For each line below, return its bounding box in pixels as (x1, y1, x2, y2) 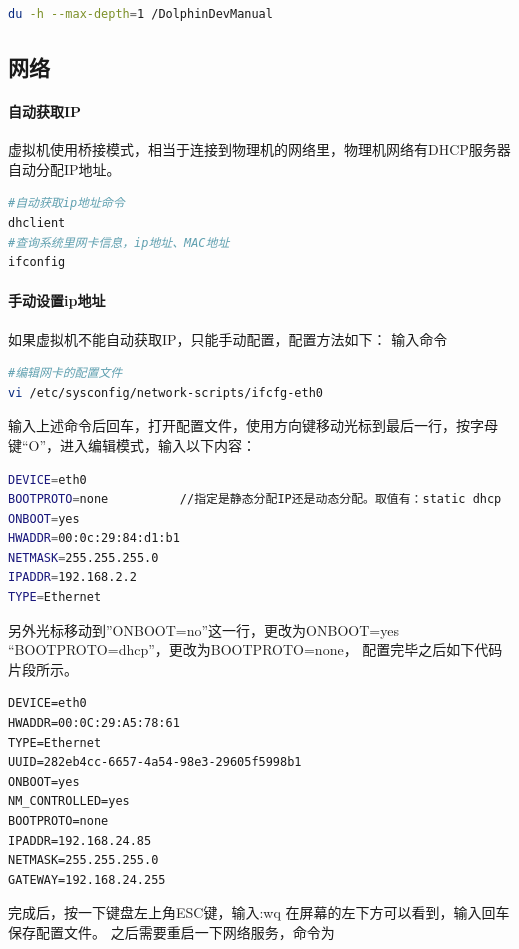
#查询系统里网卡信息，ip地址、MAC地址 (8, 235, 230, 250)
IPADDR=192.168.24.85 (8, 833, 152, 848)
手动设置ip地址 (8, 290, 106, 311)
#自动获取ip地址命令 (8, 196, 125, 211)
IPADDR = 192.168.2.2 (8, 570, 137, 585)
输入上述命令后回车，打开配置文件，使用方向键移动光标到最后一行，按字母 (8, 415, 498, 436)
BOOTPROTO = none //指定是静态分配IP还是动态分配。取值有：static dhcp (8, 492, 502, 507)
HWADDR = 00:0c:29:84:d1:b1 (8, 531, 180, 546)
